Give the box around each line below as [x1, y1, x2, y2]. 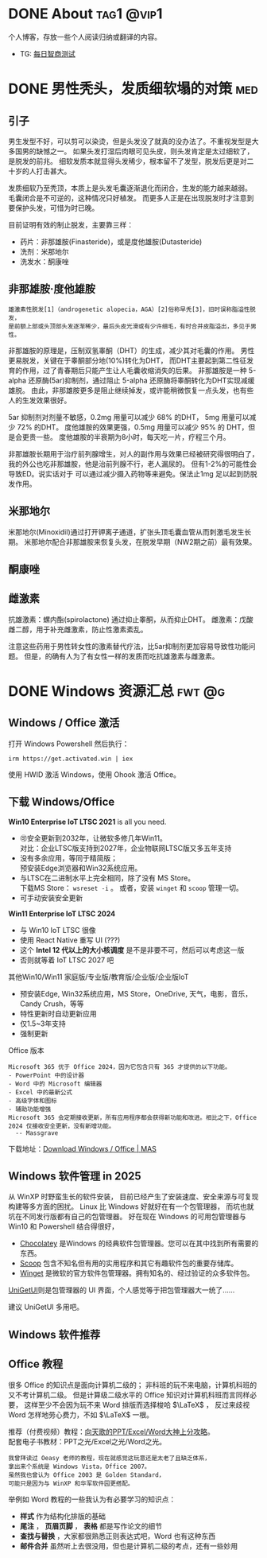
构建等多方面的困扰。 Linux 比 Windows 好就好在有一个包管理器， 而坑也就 [8, 1202, 254, 1211]
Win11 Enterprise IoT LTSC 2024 [8, 908, 116, 919]
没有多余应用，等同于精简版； [19, 853, 118, 863]
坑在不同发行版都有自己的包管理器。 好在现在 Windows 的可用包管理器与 [8, 1212, 246, 1222]
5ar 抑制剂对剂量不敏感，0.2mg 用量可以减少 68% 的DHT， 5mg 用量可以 [8, 412, 250, 422]
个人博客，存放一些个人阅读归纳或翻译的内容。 [8, 32, 161, 41]
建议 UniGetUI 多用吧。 [8, 1302, 84, 1312]
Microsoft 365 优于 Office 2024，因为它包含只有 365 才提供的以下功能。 [8, 1063, 231, 1070]
